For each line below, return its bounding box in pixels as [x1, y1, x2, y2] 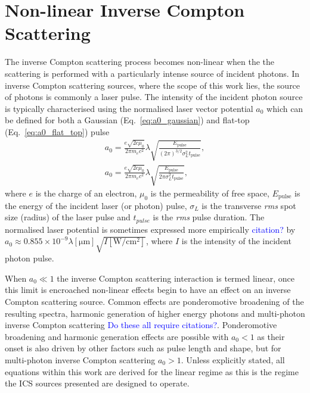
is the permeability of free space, [150, 187, 269, 199]
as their [257, 330, 285, 342]
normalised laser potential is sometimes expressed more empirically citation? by [5, 223, 296, 235]
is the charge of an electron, [35, 187, 137, 199]
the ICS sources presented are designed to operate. [5, 377, 190, 389]
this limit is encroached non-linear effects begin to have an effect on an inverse [5, 283, 291, 296]
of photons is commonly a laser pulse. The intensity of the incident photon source [5, 91, 303, 103]
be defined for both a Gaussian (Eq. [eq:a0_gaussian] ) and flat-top [5, 114, 250, 126]
